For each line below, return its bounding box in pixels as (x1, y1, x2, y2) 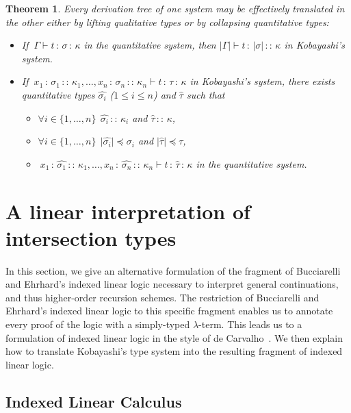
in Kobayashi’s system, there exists (190, 74, 335, 88)
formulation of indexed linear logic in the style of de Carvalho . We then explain (5, 330, 343, 345)
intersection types (5, 223, 177, 251)
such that (186, 87, 225, 101)
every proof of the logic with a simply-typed (5, 317, 190, 331)
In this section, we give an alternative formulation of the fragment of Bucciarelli (5, 263, 341, 277)
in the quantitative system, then (83, 38, 216, 52)
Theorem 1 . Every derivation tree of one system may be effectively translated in (5, 1, 345, 15)
